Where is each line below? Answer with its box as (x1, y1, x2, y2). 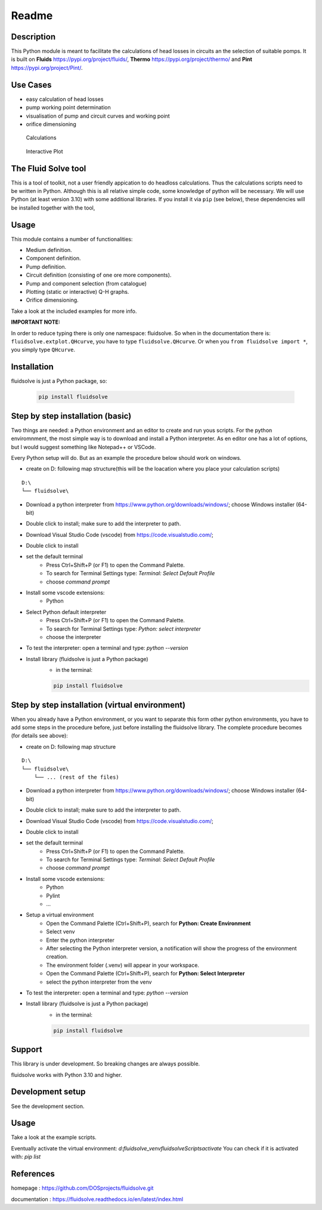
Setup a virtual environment (26, 911, 94, 919)
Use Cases (11, 79, 52, 90)
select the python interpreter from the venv (46, 978, 152, 985)
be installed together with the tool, (11, 204, 95, 211)
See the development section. (11, 1102, 85, 1110)
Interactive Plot (26, 148, 63, 155)
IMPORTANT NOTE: (11, 318, 61, 325)
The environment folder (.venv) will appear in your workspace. (46, 962, 200, 969)
